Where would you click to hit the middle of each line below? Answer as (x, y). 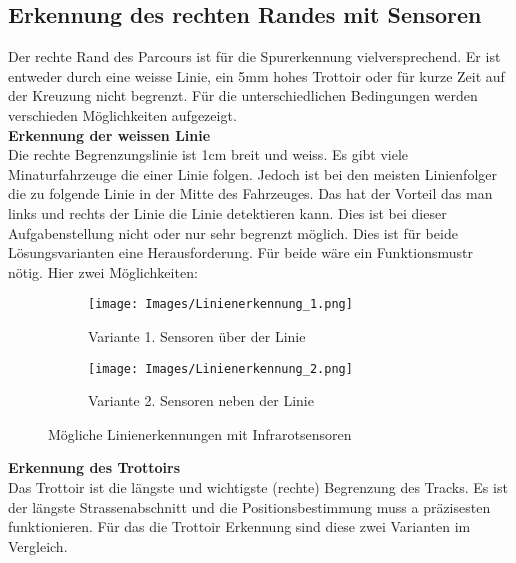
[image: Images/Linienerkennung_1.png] (220, 304)
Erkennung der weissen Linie (109, 134)
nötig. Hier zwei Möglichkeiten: (103, 271)
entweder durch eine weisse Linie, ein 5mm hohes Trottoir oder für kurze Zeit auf (256, 75)
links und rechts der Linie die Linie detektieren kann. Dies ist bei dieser (227, 212)
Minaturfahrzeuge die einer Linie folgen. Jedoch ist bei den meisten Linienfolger (252, 173)
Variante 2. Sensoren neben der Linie (201, 400)
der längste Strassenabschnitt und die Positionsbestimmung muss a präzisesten (249, 506)
